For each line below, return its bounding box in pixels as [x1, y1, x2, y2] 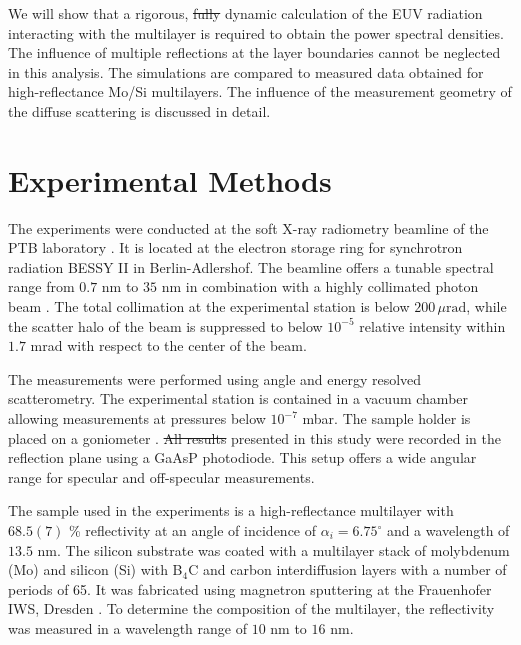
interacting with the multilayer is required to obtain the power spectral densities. [8, 22, 504, 43]
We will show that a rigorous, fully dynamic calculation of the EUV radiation [8, 3, 483, 23]
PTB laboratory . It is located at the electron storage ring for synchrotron [8, 237, 463, 258]
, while [466, 296, 507, 317]
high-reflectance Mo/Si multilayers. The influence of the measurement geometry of [8, 81, 512, 102]
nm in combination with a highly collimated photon [161, 276, 479, 297]
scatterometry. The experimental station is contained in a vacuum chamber [8, 388, 469, 409]
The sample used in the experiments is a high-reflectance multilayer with [8, 500, 454, 521]
